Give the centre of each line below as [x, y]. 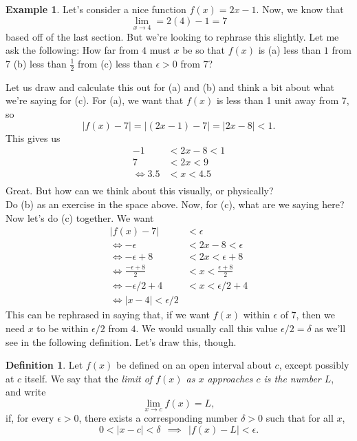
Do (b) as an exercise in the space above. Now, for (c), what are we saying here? [175, 204]
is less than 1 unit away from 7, [283, 100]
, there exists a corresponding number [158, 418]
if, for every [30, 418]
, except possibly [314, 365]
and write [26, 392]
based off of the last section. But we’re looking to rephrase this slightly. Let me [172, 36]
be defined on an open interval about [194, 365]
